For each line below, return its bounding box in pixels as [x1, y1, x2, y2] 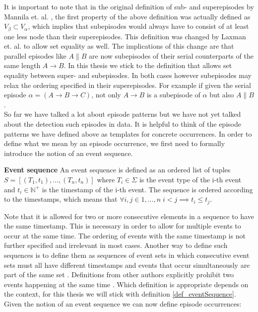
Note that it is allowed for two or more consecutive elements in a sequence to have [4, 211, 254, 221]
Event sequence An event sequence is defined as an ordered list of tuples [4, 164, 231, 175]
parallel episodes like [4, 50, 66, 61]
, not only [91, 89, 121, 100]
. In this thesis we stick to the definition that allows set [64, 60, 232, 71]
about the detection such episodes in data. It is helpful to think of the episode [4, 118, 241, 129]
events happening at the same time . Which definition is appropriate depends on [4, 279, 249, 289]
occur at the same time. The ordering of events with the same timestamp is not [4, 230, 246, 240]
